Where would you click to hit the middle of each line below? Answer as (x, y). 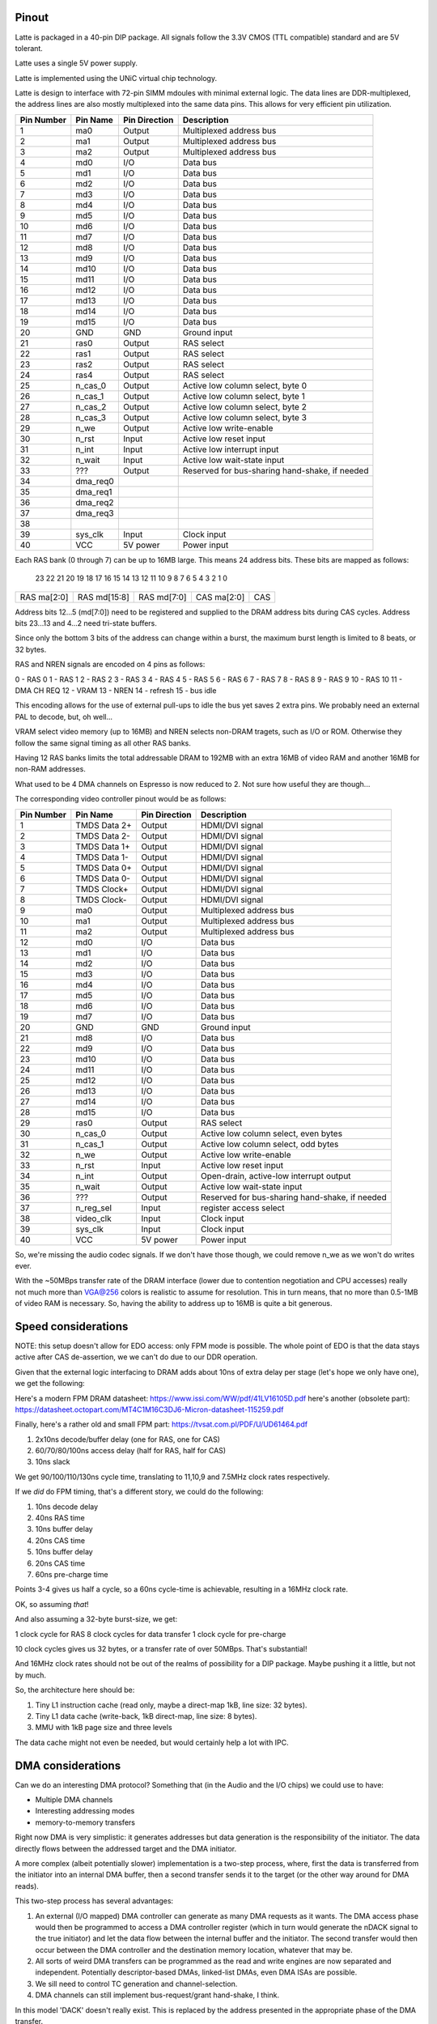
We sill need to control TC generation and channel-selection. (136, 1984)
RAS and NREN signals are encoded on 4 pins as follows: (110, 665)
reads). (27, 1886)
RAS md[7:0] (163, 597)
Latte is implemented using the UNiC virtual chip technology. (116, 78)
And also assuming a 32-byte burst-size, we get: (96, 1619)
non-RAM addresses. (51, 769)
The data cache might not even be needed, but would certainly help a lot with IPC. (152, 1742)
